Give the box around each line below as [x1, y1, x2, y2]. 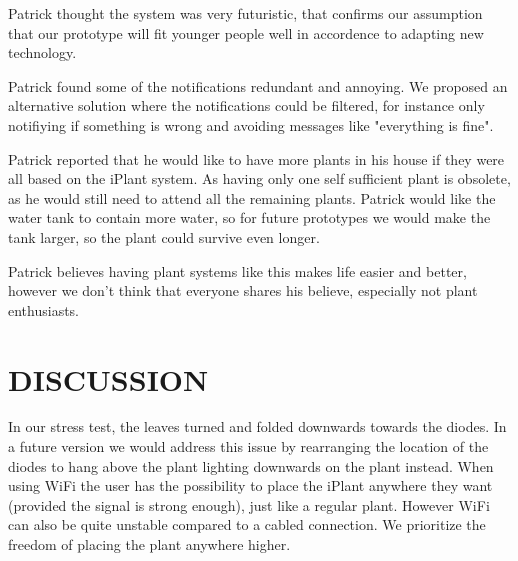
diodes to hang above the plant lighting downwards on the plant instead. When [8, 455, 494, 476]
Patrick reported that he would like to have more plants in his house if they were [8, 148, 505, 169]
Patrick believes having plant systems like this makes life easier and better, [8, 260, 467, 281]
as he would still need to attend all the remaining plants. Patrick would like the [8, 187, 496, 208]
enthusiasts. [8, 299, 80, 320]
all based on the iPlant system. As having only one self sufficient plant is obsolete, [8, 168, 511, 189]
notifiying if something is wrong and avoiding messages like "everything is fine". [8, 114, 494, 135]
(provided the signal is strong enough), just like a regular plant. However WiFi [8, 494, 490, 515]
